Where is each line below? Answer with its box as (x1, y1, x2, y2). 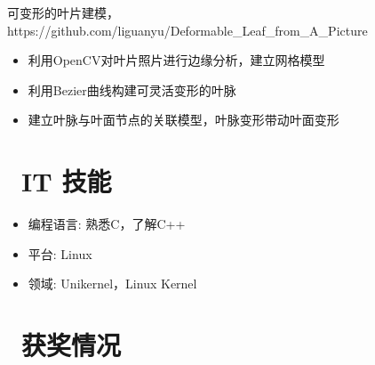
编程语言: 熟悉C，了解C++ (28, 215, 186, 233)
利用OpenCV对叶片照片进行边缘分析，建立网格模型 (28, 51, 325, 69)
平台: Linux (28, 244, 92, 263)
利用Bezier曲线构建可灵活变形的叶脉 (28, 80, 236, 99)
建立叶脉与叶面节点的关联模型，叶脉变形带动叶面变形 (28, 110, 339, 129)
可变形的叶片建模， (7, 4, 119, 21)
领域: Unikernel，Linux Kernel (28, 274, 197, 293)
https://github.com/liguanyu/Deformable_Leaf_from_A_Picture (7, 20, 368, 39)
